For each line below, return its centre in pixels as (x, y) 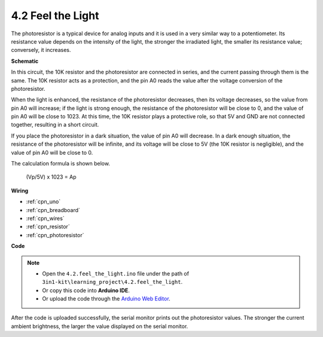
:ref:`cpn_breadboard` (53, 210)
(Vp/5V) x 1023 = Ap (51, 177)
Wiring (20, 191)
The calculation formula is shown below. (61, 164)
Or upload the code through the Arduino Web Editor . (106, 299)
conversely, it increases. (41, 50)
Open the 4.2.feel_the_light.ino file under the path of (116, 273)
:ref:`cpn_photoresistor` (55, 235)
